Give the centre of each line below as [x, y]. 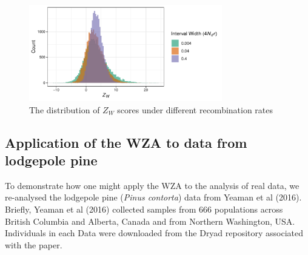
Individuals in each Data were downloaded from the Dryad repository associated [154, 233]
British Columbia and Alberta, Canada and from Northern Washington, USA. [150, 221]
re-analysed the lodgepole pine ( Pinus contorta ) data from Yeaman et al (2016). [153, 197]
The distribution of [65, 109]
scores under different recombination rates [195, 109]
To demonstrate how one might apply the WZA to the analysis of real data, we [152, 185]
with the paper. [34, 244]
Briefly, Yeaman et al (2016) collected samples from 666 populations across [144, 209]
